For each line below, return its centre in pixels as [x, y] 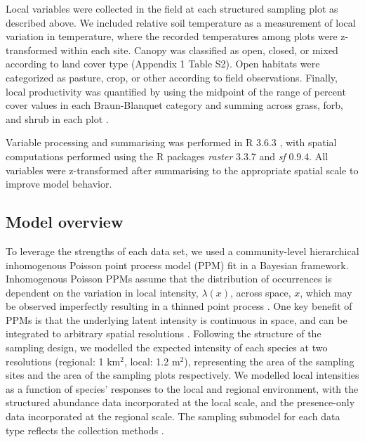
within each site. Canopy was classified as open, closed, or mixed [199, 50]
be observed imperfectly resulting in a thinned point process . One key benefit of [179, 306]
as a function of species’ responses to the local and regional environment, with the [182, 388]
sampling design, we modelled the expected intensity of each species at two [167, 347]
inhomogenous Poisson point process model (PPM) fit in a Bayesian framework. [177, 265]
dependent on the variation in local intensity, [102, 292]
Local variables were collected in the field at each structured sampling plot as [172, 8]
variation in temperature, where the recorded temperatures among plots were [172, 36]
